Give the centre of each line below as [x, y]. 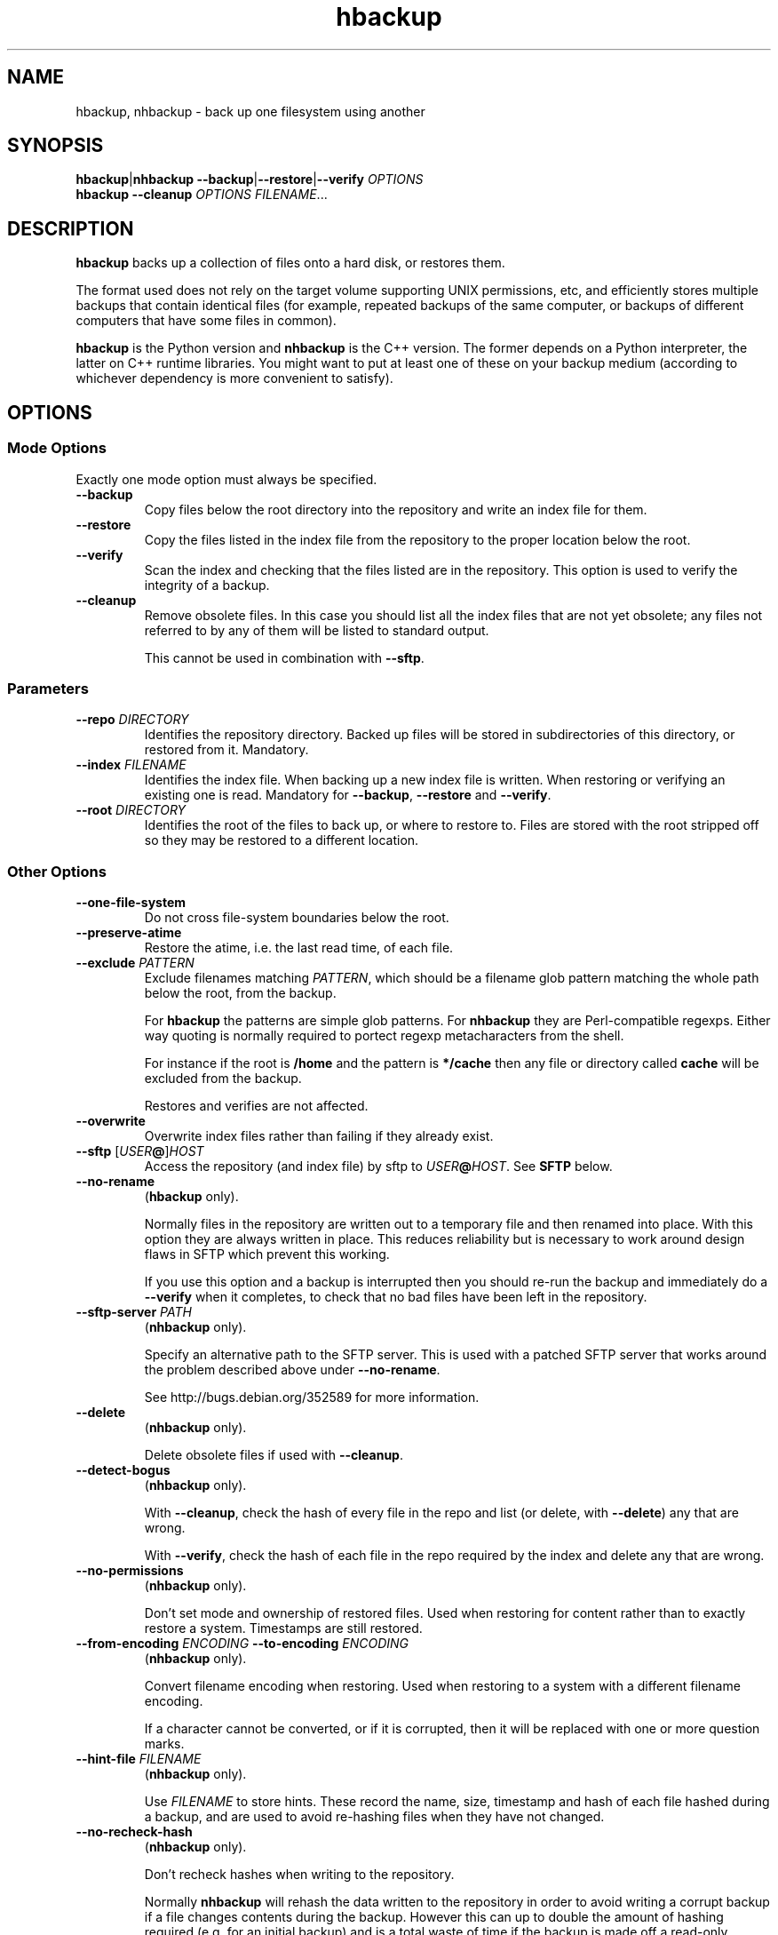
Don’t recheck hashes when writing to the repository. [299, 1874]
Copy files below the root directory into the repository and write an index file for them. [396, 509]
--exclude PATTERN [135, 963]
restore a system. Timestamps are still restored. [283, 1628]
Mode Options [57, 448]
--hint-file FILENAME [139, 1759]
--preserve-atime [129, 932]
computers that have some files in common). [206, 321]
